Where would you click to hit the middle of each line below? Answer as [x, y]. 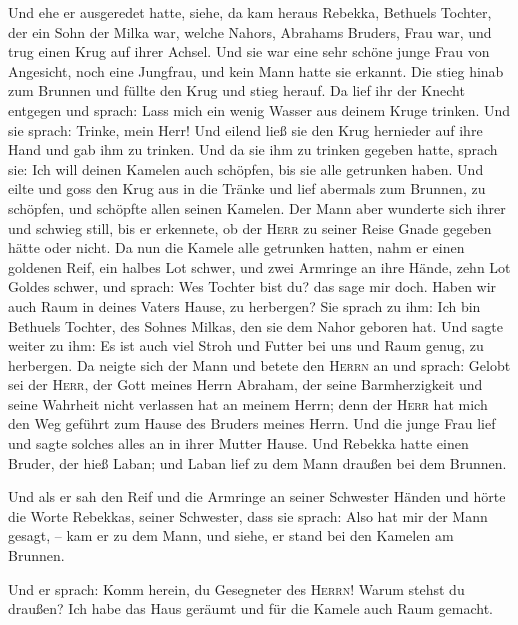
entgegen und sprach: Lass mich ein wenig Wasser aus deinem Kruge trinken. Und [259, 109]
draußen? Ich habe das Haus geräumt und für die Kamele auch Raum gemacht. [251, 608]
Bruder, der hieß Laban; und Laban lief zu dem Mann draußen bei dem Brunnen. [257, 462]
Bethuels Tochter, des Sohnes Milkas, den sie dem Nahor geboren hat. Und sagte [256, 325]
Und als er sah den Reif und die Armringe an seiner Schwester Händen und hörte [257, 496]
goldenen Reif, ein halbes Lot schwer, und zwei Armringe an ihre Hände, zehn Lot [259, 266]
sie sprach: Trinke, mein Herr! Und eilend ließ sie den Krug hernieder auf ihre [245, 129]
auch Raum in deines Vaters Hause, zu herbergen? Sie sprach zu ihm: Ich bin [244, 305]
